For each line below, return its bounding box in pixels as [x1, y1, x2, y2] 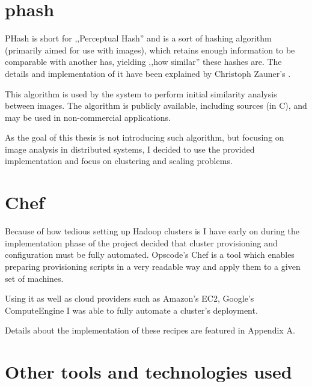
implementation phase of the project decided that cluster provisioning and [5, 236, 278, 249]
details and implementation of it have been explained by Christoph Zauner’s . [5, 67, 291, 79]
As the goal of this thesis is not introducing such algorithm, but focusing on [5, 131, 284, 144]
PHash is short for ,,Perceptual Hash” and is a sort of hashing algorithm [5, 32, 272, 44]
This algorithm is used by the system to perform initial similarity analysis [5, 87, 277, 100]
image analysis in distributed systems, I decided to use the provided [5, 142, 255, 155]
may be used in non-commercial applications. [5, 111, 171, 123]
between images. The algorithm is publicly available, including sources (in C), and [5, 99, 307, 112]
